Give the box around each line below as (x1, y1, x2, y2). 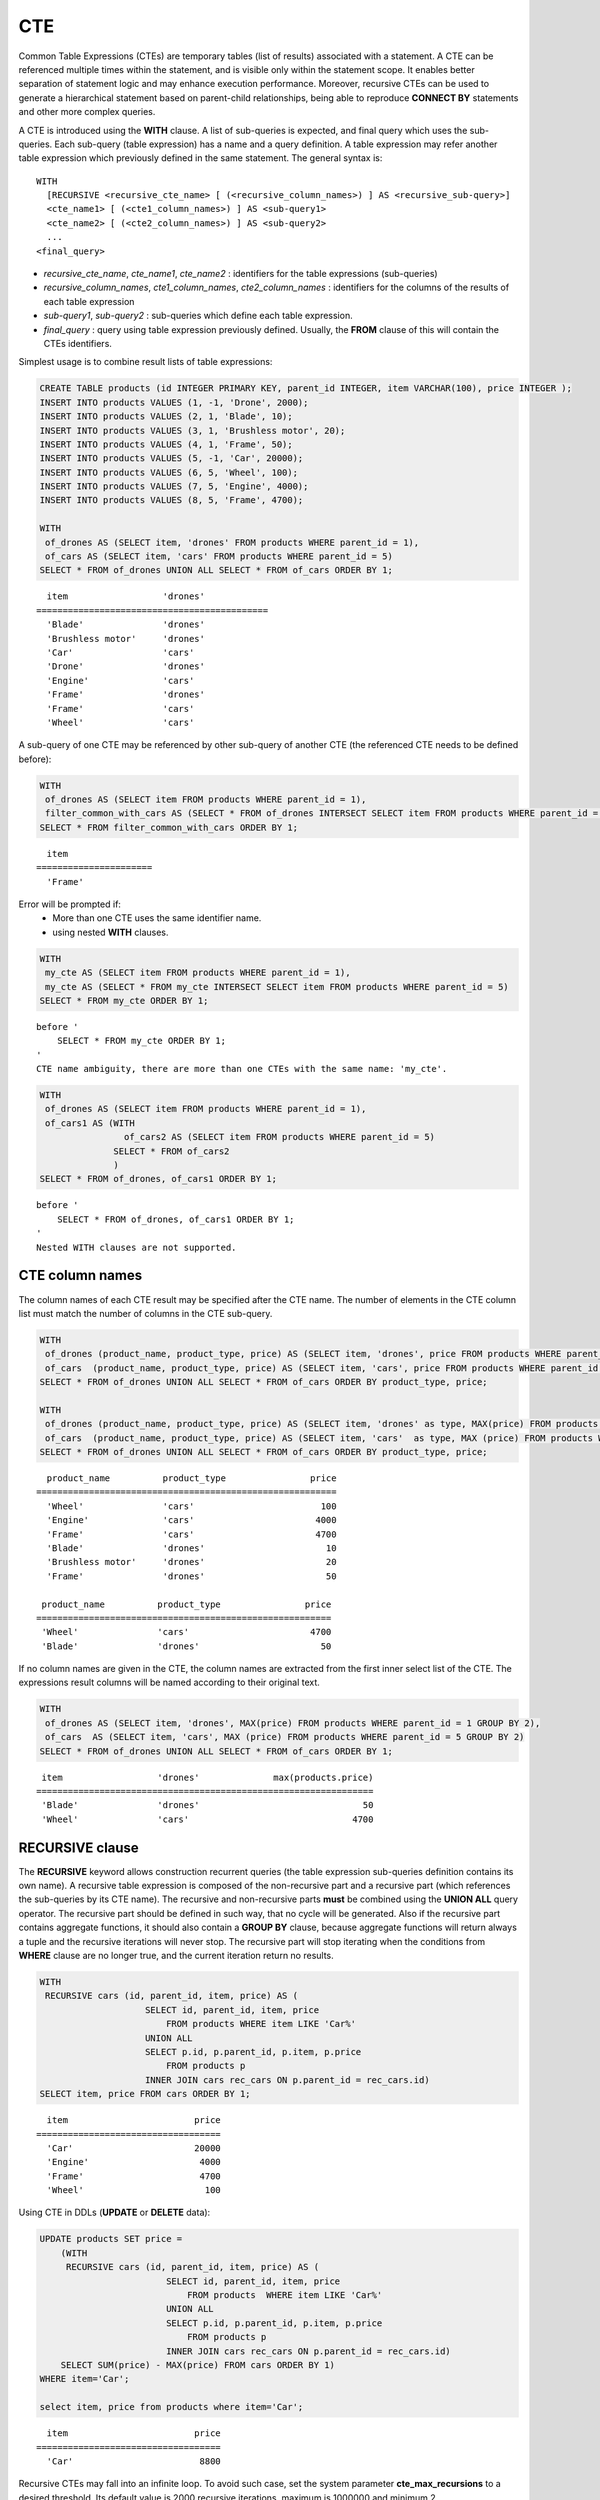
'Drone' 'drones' (46, 661, 205, 672)
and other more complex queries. (18, 106, 156, 118)
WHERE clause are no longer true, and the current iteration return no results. (18, 1950, 334, 1962)
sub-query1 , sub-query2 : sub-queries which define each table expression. (43, 310, 354, 322)
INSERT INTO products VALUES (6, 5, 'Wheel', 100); (39, 466, 299, 478)
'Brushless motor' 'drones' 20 (46, 1556, 337, 1568)
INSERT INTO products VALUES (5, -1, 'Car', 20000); (39, 453, 304, 464)
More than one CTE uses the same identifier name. (52, 912, 262, 924)
